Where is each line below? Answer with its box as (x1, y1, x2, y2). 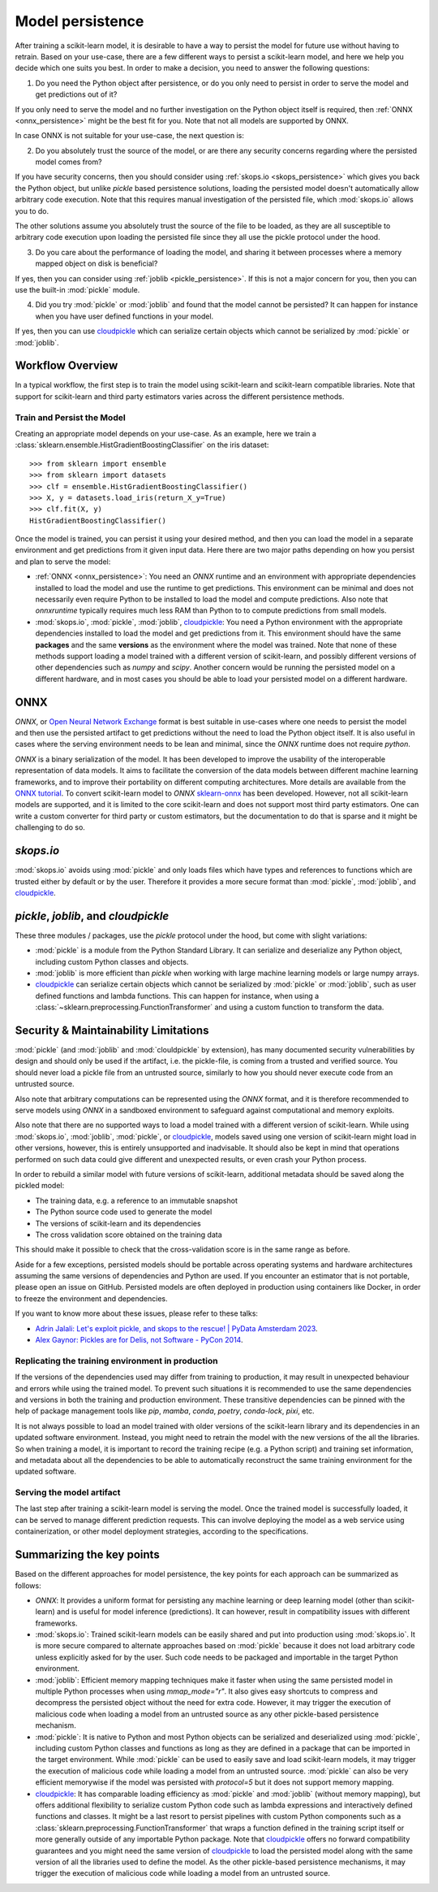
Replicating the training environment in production (15, 1355, 218, 1366)
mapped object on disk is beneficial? (35, 258, 158, 268)
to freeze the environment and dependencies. (15, 1293, 168, 1304)
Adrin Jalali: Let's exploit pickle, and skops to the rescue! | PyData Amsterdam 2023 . (35, 1323, 318, 1333)
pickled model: (15, 1181, 65, 1191)
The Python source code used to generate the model (35, 1207, 213, 1217)
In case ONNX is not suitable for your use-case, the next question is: (15, 131, 245, 141)
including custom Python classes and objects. (35, 957, 189, 966)
